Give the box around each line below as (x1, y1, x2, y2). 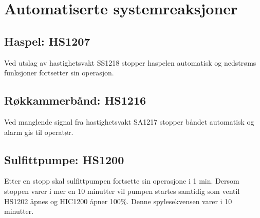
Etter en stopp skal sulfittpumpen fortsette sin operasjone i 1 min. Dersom (4, 175, 239, 186)
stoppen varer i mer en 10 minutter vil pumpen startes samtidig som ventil (4, 185, 240, 196)
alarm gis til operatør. (4, 126, 73, 137)
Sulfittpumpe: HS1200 (4, 151, 124, 167)
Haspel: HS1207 (4, 33, 90, 49)
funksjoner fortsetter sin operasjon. (4, 67, 114, 78)
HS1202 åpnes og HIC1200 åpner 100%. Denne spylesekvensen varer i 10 (4, 195, 232, 206)
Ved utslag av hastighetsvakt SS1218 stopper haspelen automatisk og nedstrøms (4, 57, 256, 68)
